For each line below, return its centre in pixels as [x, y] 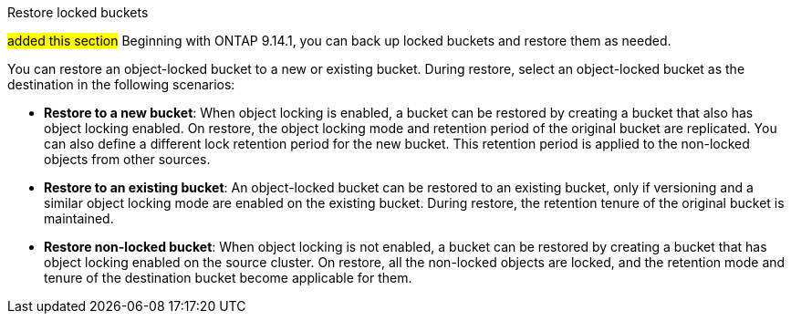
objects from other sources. [127, 159]
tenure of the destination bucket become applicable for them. [228, 278]
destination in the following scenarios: [121, 84]
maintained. [79, 218]
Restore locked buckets [78, 12]
